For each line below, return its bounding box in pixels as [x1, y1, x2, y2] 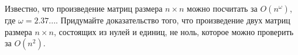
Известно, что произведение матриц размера [5, 2, 163, 14]
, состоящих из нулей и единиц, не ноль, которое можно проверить [53, 25, 294, 37]
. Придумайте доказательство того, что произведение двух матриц [56, 14, 290, 26]
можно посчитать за [187, 2, 258, 14]
